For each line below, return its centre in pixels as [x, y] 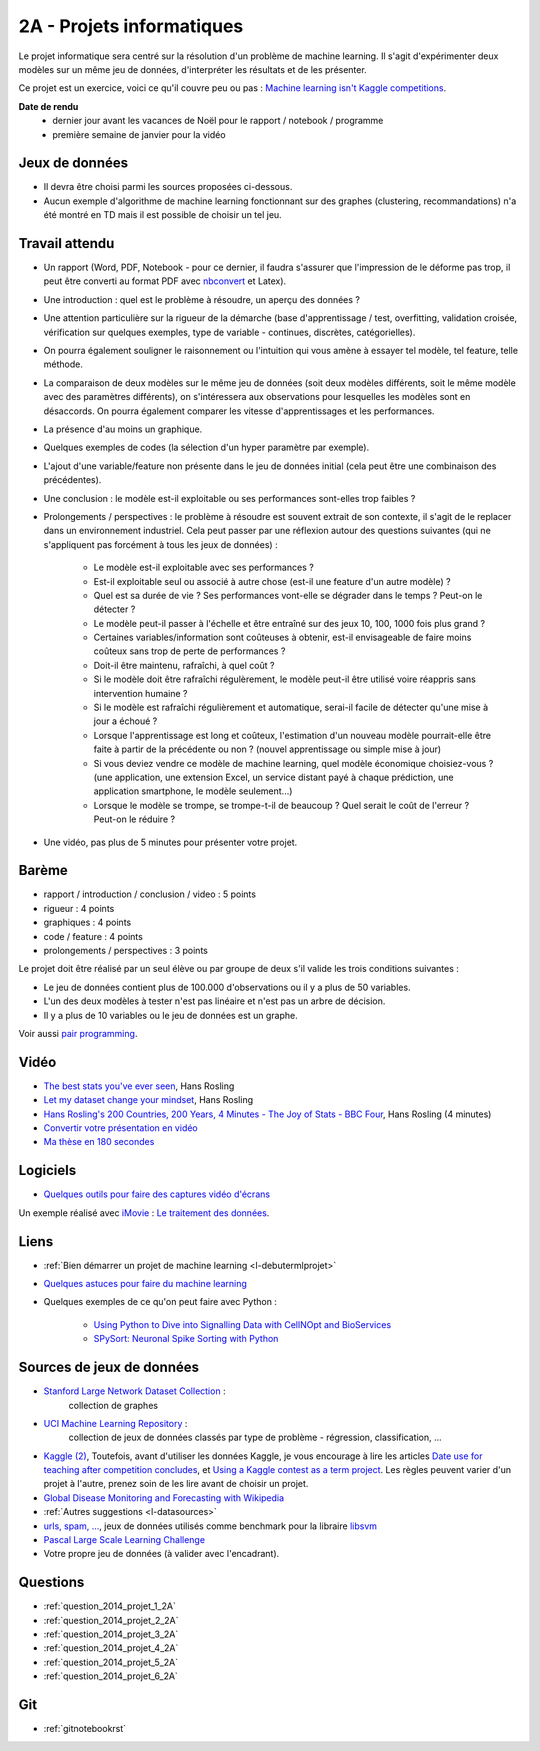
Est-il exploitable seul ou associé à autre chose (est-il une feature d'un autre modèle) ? [272, 581]
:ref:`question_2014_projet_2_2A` [111, 1620]
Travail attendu [66, 243]
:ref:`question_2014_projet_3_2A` [111, 1634]
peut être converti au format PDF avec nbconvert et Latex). [165, 281]
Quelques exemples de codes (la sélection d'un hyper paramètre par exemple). [206, 447]
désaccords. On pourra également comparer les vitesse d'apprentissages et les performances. [239, 411]
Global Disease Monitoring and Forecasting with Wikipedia [164, 1497]
